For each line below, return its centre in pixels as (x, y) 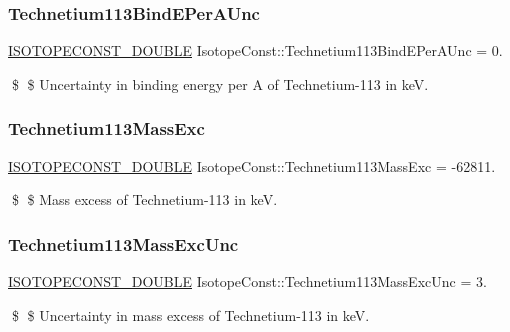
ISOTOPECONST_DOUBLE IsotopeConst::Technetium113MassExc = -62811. (252, 165)
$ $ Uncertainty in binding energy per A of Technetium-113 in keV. (220, 83)
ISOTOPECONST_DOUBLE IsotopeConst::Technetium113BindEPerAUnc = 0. (255, 50)
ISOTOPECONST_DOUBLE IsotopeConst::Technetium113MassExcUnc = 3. (247, 281)
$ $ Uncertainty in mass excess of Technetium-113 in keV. (190, 314)
